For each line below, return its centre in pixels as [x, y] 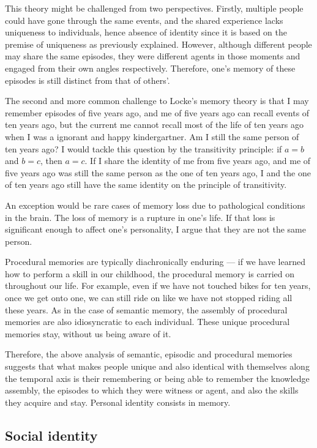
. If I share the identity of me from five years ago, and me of [198, 161]
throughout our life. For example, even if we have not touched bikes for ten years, [158, 286]
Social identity [51, 435]
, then [51, 161]
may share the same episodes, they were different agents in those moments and [153, 56]
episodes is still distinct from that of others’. [88, 80]
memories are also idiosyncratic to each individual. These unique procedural [147, 322]
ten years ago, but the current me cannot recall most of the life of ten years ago [155, 125]
